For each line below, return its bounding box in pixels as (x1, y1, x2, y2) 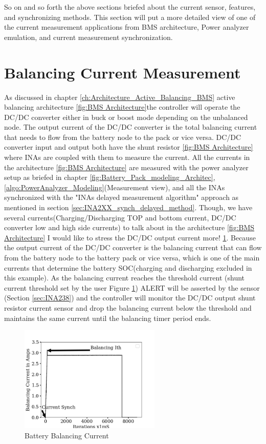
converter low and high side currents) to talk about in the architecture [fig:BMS (4, 222, 255, 233)
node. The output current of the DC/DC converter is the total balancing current (4, 122, 257, 132)
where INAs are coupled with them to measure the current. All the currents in (4, 152, 250, 163)
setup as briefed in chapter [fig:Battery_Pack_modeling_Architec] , (4, 172, 215, 183)
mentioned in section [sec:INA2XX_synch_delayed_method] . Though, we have (4, 202, 253, 213)
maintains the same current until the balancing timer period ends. (4, 312, 211, 323)
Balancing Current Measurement (4, 62, 241, 83)
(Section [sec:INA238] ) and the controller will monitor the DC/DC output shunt (4, 292, 256, 303)
